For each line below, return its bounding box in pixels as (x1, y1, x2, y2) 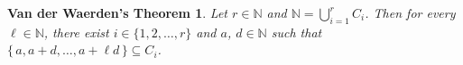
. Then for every (365, 4, 456, 21)
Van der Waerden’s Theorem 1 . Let (7, 4, 228, 21)
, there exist (43, 22, 109, 41)
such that (271, 22, 322, 41)
